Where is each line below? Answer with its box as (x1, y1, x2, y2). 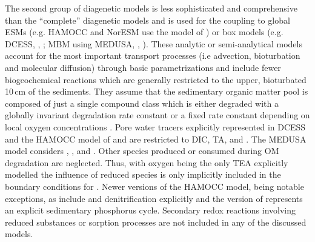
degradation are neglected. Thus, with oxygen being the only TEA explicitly (5, 156, 288, 169)
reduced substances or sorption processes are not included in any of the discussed (5, 215, 307, 228)
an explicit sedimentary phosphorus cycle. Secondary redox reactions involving (5, 204, 296, 217)
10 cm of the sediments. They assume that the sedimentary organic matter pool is (5, 85, 308, 98)
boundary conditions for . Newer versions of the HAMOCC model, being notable (5, 180, 304, 192)
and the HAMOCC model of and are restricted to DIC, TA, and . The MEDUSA (5, 132, 307, 145)
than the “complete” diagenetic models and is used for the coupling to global (5, 13, 290, 26)
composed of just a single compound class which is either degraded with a (5, 96, 279, 109)
